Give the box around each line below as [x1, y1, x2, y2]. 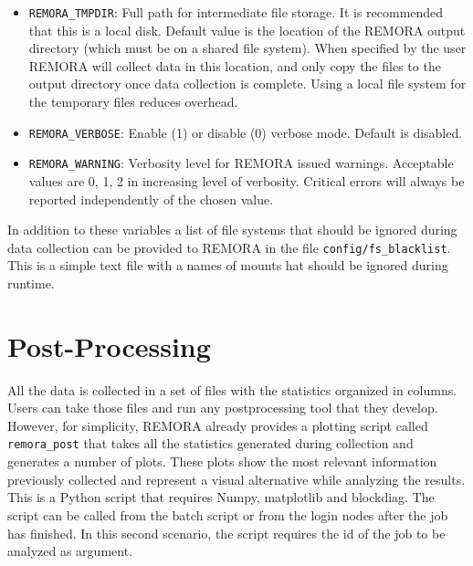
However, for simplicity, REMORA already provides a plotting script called [7, 415, 428, 435]
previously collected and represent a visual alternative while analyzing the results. [7, 469, 466, 488]
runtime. [7, 273, 55, 292]
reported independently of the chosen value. [28, 189, 274, 208]
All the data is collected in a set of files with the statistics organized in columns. [7, 380, 457, 399]
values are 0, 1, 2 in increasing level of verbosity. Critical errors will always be [28, 171, 465, 190]
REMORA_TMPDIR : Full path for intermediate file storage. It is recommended [28, 3, 444, 21]
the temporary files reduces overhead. [28, 92, 238, 111]
